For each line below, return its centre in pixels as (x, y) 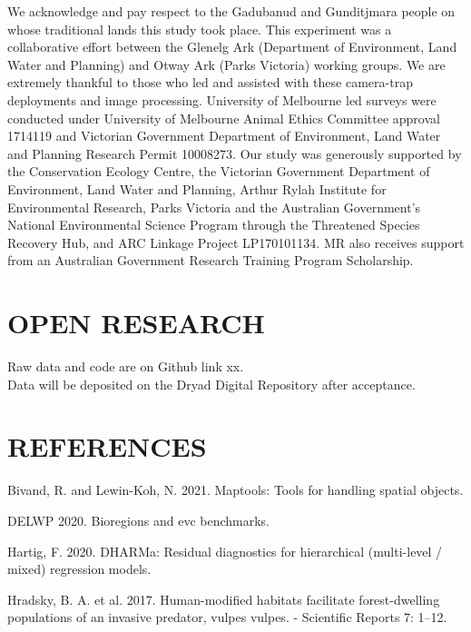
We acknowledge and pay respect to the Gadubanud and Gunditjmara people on (231, 11)
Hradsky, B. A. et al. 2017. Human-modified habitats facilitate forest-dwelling (224, 599)
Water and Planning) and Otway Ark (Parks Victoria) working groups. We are (226, 64)
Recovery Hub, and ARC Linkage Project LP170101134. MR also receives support (236, 242)
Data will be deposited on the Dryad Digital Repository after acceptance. (211, 384)
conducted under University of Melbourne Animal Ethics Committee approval (224, 118)
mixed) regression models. (79, 569)
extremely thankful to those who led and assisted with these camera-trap (210, 82)
